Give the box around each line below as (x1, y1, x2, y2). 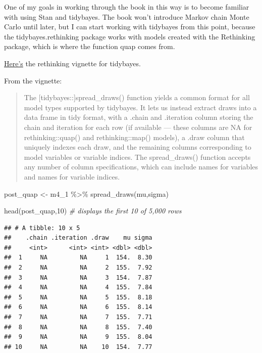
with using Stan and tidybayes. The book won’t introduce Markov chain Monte (4, 11, 249, 22)
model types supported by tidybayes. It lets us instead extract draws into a (24, 102, 257, 112)
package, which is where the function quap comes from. (4, 41, 175, 52)
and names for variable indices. (24, 171, 120, 182)
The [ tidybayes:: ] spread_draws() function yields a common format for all (24, 92, 250, 103)
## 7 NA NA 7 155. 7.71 (4, 314, 152, 321)
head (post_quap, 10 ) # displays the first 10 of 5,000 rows (4, 205, 182, 216)
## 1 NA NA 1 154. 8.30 (4, 254, 152, 261)
